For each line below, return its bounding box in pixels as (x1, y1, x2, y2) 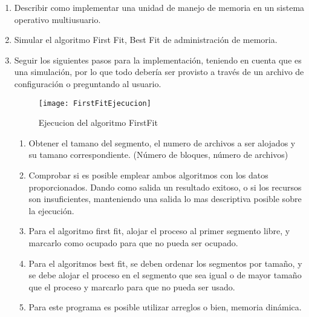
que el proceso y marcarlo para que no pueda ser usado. (28, 280, 235, 293)
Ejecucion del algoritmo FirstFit (38, 116, 158, 129)
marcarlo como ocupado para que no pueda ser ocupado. (28, 236, 238, 249)
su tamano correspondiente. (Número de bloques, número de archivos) (28, 148, 288, 161)
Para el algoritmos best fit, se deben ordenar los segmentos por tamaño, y (28, 257, 302, 269)
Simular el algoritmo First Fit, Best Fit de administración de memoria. (14, 33, 278, 46)
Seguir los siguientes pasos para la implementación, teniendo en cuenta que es (14, 53, 302, 66)
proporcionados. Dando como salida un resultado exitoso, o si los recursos (28, 180, 302, 193)
